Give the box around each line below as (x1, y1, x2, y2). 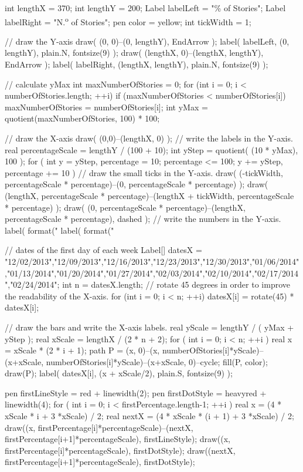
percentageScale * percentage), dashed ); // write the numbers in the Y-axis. (5, 213, 281, 225)
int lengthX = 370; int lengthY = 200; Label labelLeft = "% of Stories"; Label (5, 2, 286, 14)
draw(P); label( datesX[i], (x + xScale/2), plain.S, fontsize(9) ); (5, 367, 233, 379)
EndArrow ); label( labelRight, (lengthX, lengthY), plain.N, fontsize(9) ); (5, 58, 268, 70)
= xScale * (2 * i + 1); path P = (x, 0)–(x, (5, 344, 160, 356)
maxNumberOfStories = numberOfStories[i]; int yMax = (5, 100, 208, 113)
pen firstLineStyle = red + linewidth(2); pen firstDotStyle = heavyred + (5, 386, 267, 399)
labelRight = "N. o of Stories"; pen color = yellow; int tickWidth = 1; (5, 14, 251, 28)
